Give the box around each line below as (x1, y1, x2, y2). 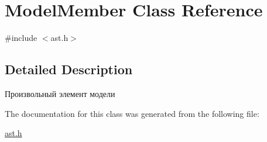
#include (5, 32, 37, 44)
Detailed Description (5, 60, 133, 78)
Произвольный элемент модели (5, 87, 115, 99)
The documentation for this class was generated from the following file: (5, 107, 259, 119)
